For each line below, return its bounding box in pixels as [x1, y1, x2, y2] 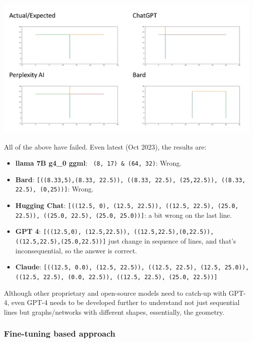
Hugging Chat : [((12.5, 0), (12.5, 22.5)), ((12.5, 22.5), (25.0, [15, 200, 239, 210]
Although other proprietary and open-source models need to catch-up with [4, 287, 227, 298]
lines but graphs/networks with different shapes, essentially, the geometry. [4, 306, 224, 317]
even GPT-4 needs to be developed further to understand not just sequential [11, 297, 240, 307]
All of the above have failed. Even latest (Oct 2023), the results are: [4, 141, 206, 152]
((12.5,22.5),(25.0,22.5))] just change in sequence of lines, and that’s [15, 236, 236, 246]
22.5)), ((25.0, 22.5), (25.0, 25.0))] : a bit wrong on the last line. [15, 209, 232, 220]
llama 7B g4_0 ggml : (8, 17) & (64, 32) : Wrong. [15, 158, 182, 168]
